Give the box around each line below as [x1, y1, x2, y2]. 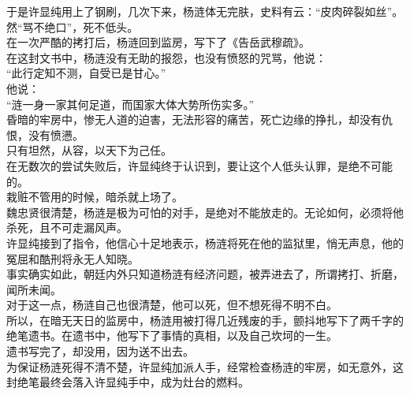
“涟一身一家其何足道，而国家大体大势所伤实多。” [6, 95, 255, 112]
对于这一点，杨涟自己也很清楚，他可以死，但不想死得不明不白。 [6, 296, 337, 313]
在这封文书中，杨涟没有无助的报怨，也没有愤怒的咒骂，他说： [6, 49, 326, 65]
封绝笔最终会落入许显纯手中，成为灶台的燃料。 [6, 374, 249, 390]
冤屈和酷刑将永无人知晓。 [6, 250, 139, 266]
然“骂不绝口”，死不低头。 [6, 18, 139, 35]
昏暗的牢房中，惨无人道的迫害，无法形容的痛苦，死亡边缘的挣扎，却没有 [6, 111, 382, 128]
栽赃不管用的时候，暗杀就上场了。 [6, 188, 183, 205]
